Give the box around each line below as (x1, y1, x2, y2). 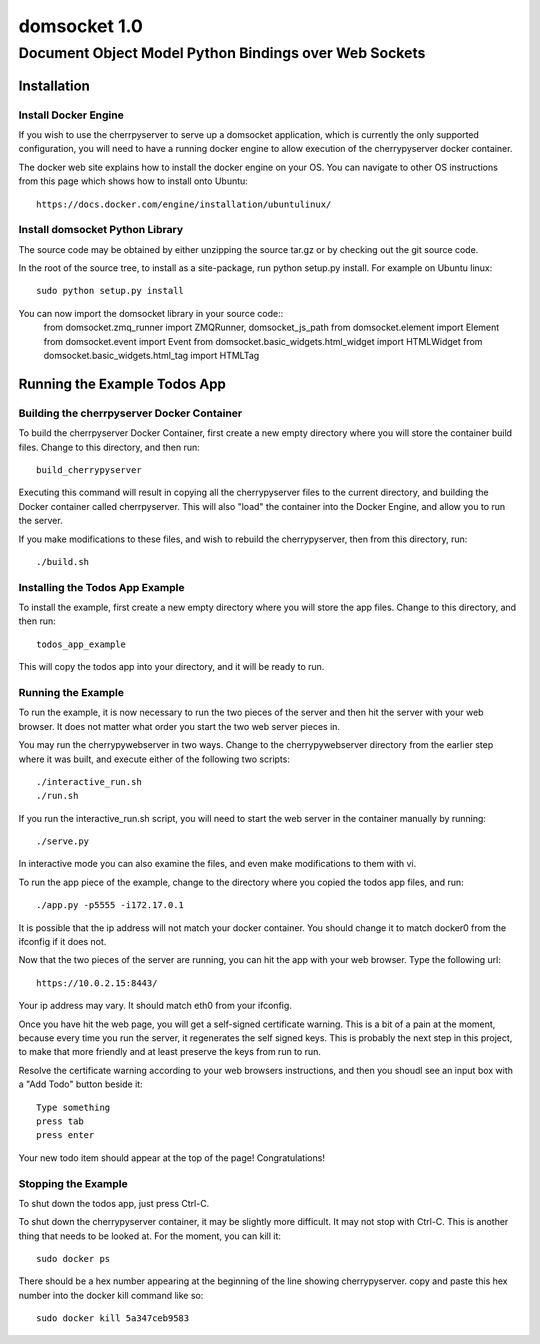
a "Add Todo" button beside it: (18, 1078, 144, 1090)
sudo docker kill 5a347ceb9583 (36, 1313, 190, 1324)
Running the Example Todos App (18, 375, 227, 392)
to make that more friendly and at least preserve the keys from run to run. (18, 1046, 322, 1058)
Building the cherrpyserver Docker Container (18, 406, 243, 420)
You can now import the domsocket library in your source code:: (18, 307, 284, 319)
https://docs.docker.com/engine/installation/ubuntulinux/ (36, 198, 332, 210)
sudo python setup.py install (36, 285, 185, 297)
